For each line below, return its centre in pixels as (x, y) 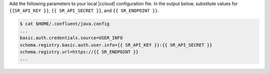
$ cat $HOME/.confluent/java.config (65, 24)
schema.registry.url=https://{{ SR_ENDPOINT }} (79, 52)
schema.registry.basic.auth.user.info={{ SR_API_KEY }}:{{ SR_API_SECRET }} (116, 45)
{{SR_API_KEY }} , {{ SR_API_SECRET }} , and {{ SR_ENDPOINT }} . (84, 10)
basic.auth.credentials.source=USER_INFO (71, 38)
